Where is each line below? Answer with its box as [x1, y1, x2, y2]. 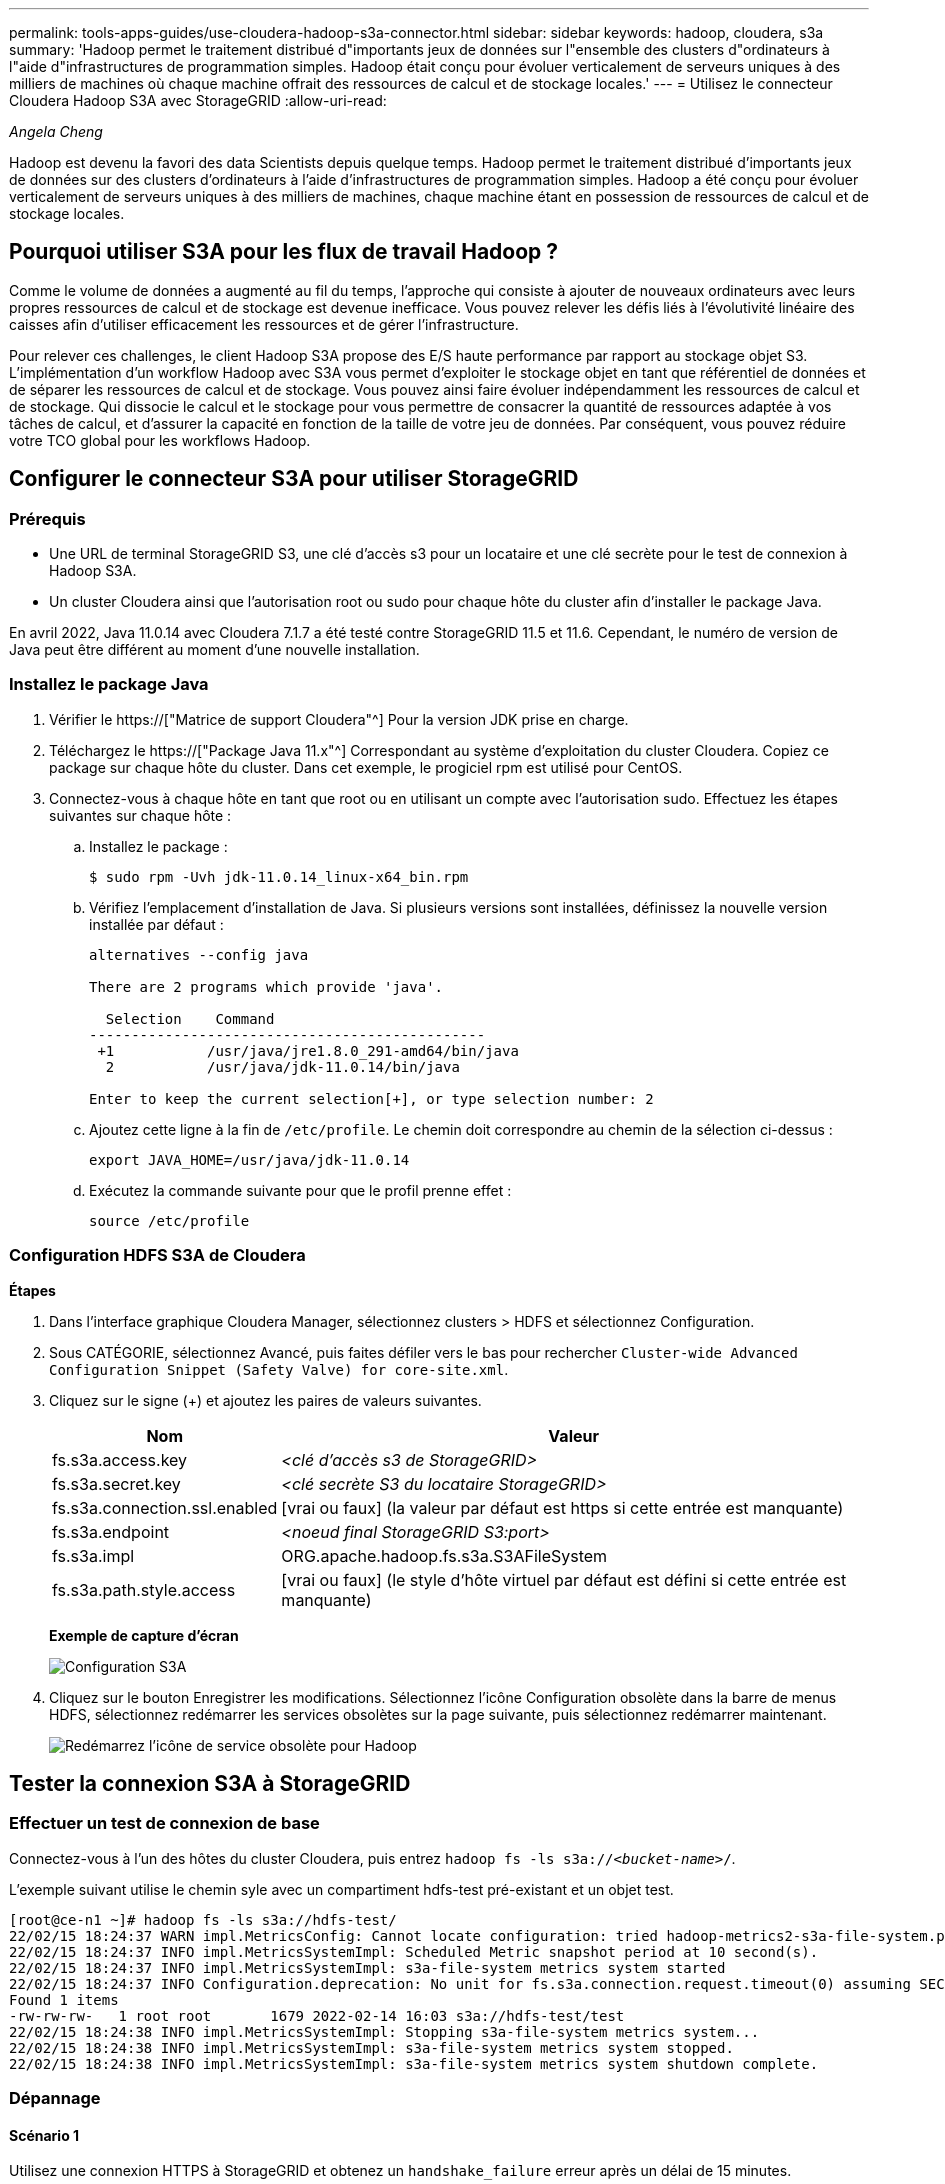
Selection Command [105, 1010, 275, 1027]
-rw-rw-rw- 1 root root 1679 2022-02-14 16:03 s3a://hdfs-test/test [9, 2007, 625, 2024]
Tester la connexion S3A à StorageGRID [9, 1770, 411, 1796]
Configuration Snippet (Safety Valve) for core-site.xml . [49, 1360, 509, 1378]
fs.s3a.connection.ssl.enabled [52, 1497, 278, 1518]
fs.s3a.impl [52, 1545, 135, 1566]
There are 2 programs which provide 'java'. [89, 978, 444, 995]
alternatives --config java [89, 946, 309, 963]
